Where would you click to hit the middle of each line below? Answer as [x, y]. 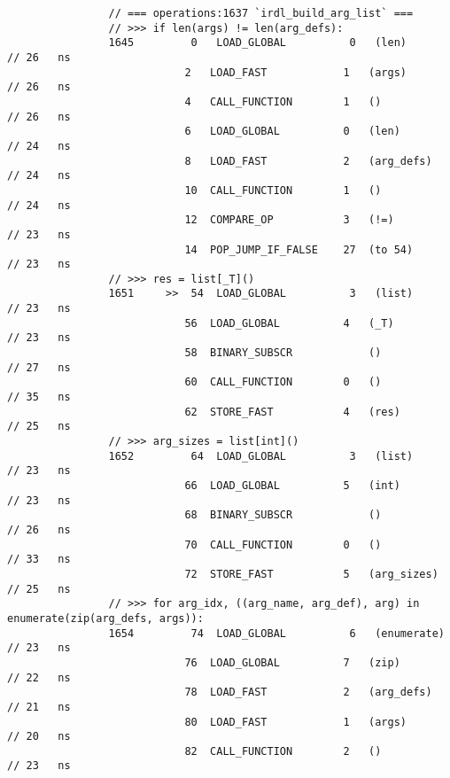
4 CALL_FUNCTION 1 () [283, 101]
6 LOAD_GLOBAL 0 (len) [292, 132]
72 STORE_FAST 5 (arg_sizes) [311, 574]
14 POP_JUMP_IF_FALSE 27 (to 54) [299, 249]
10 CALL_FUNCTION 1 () [283, 190]
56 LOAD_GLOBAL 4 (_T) [289, 323]
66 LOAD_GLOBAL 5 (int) [292, 486]
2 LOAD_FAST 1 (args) [296, 72]
